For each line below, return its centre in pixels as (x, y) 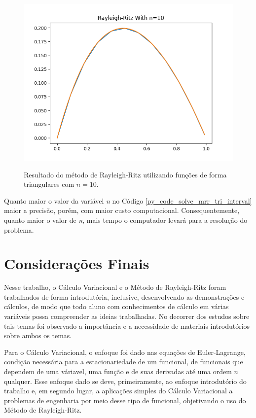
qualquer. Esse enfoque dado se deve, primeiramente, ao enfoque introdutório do (125, 381)
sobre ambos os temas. (38, 335)
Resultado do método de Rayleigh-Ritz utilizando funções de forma (125, 174)
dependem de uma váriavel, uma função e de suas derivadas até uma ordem (118, 371)
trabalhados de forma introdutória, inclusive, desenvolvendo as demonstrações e (124, 296)
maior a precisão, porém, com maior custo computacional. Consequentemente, (122, 210)
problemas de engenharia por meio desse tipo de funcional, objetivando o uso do (125, 400)
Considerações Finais (77, 263)
